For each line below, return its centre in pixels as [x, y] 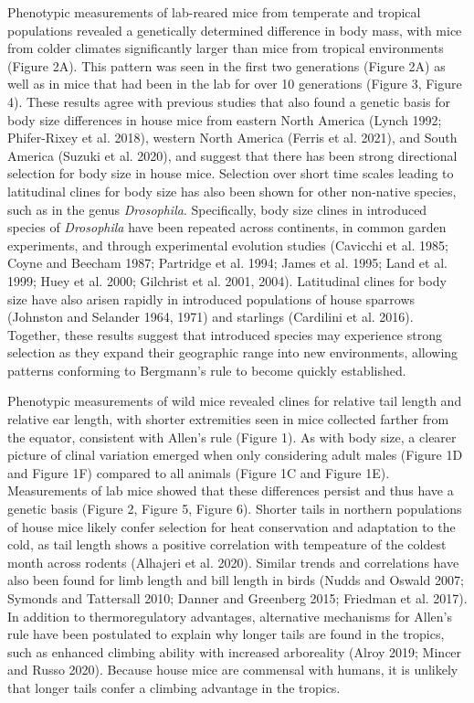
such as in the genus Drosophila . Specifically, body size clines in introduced [217, 209]
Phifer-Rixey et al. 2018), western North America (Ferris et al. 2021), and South [232, 138]
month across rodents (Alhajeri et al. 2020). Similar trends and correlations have [233, 562]
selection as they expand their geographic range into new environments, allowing [233, 352]
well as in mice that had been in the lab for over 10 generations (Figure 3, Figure [235, 84]
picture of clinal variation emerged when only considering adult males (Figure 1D [235, 455]
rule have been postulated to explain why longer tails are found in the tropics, [226, 634]
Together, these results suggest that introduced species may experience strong [225, 334]
